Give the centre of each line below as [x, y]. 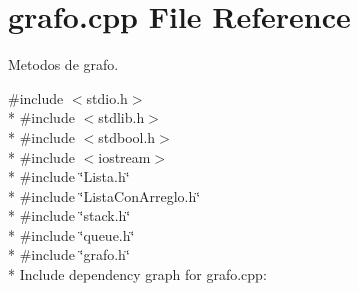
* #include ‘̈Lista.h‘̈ [69, 176]
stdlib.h [121, 117]
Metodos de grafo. [63, 64]
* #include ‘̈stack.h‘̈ [69, 215]
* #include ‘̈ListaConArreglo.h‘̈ [104, 195]
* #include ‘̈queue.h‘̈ [71, 234]
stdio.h [107, 97]
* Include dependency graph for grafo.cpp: [137, 274]
